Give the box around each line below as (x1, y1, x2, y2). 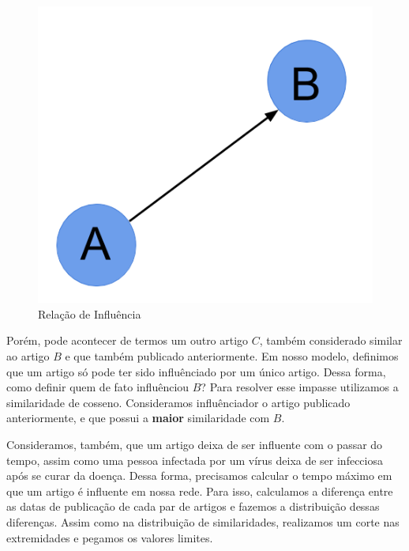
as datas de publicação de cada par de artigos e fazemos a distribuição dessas (6, 498, 380, 515)
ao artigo (6, 348, 50, 364)
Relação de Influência (38, 305, 141, 322)
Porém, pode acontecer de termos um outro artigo (6, 332, 249, 349)
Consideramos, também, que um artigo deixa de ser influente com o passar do (6, 436, 383, 453)
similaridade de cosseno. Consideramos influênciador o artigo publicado (6, 394, 351, 410)
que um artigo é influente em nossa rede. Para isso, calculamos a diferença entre (6, 482, 393, 499)
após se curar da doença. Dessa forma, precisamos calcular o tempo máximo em (6, 467, 392, 484)
